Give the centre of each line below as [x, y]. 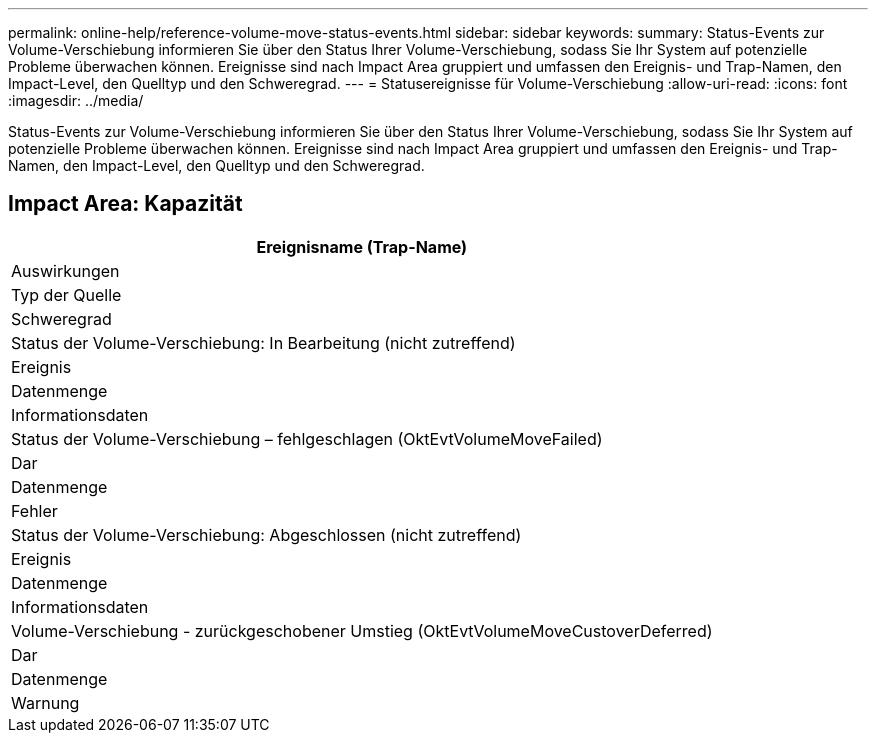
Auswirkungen [65, 270]
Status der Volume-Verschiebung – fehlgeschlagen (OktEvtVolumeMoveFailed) [307, 438]
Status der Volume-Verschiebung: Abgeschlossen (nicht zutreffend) [266, 534]
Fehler [34, 510]
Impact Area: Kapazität [125, 204]
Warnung [45, 702]
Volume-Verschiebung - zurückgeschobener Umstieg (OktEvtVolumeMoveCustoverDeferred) [362, 630]
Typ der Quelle [66, 294]
